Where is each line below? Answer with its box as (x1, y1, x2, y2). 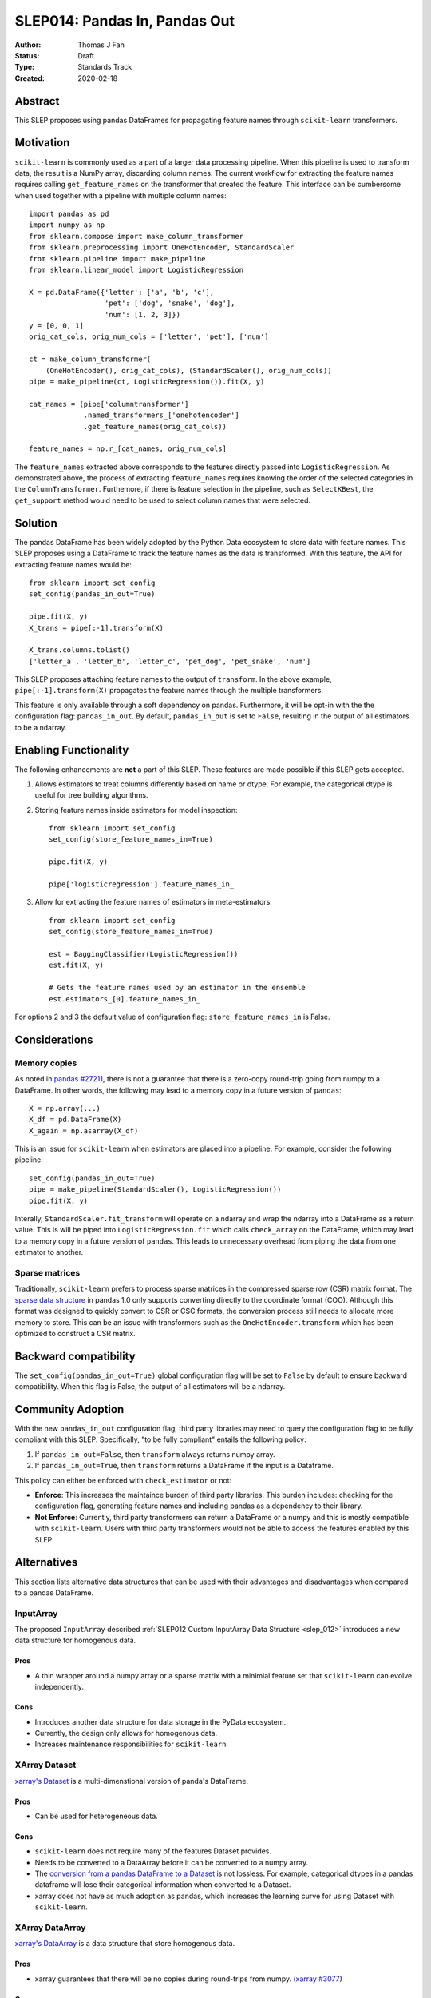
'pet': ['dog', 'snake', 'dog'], (104, 299, 235, 308)
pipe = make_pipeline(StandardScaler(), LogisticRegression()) (29, 1185, 282, 1194)
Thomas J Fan (77, 40, 125, 50)
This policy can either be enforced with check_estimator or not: (14, 1475, 232, 1485)
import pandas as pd (29, 209, 109, 219)
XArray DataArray (14, 1922, 86, 1933)
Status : (14, 50, 40, 60)
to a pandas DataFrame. (14, 1587, 94, 1598)
